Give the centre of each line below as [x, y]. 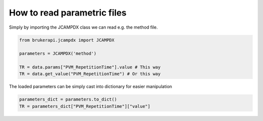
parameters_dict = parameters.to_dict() [68, 99]
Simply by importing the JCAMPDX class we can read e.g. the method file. [83, 27]
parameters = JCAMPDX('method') [58, 54]
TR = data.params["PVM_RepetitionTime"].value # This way [90, 67]
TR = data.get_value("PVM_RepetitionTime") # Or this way [90, 74]
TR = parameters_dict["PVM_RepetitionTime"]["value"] [85, 106]
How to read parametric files [68, 13]
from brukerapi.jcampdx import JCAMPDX [67, 40]
